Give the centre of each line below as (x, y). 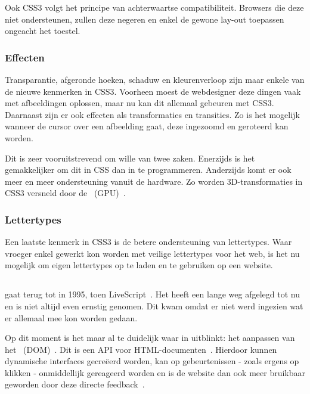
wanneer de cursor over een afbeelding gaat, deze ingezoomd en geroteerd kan (147, 126)
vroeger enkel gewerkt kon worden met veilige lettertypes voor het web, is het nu (152, 253)
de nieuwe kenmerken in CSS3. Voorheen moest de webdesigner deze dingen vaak (153, 91)
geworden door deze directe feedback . (75, 384)
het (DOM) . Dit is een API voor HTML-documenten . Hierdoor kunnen (141, 349)
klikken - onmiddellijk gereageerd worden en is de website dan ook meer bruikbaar (155, 372)
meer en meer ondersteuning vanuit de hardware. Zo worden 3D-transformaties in (154, 181)
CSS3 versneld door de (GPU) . (65, 193)
